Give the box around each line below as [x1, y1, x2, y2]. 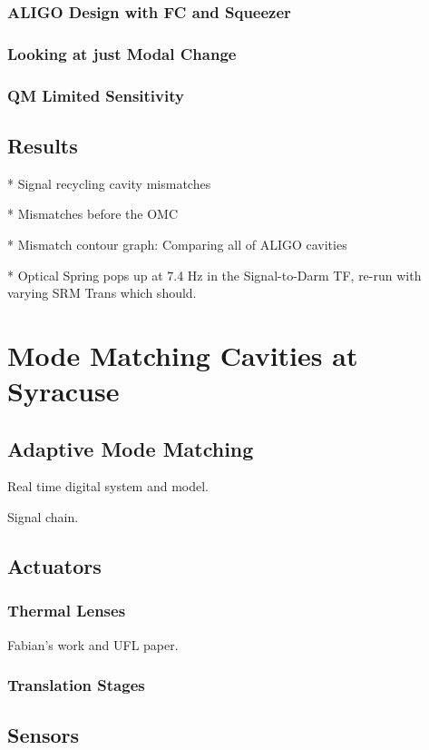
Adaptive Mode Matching [7, 434, 254, 462]
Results [7, 131, 78, 159]
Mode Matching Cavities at [7, 336, 358, 373]
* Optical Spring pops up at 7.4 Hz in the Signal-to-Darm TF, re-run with [7, 265, 422, 284]
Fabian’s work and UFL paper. [7, 635, 179, 654]
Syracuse [7, 372, 120, 410]
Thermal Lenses [7, 599, 126, 622]
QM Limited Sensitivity [7, 84, 184, 106]
